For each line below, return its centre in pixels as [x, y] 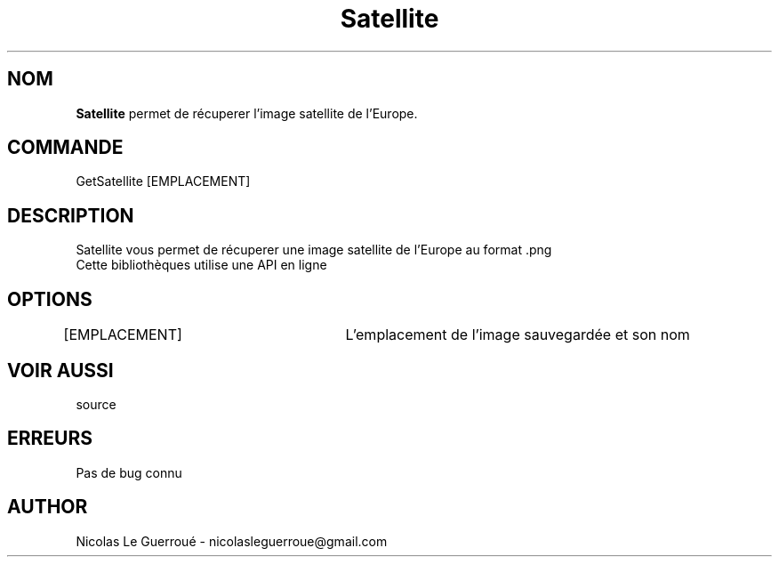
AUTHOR [48, 507]
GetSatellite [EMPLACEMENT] [163, 181]
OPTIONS [50, 299]
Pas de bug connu [129, 472]
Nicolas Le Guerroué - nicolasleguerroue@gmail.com [232, 541]
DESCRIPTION [71, 215]
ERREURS [50, 439]
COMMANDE [65, 148]
